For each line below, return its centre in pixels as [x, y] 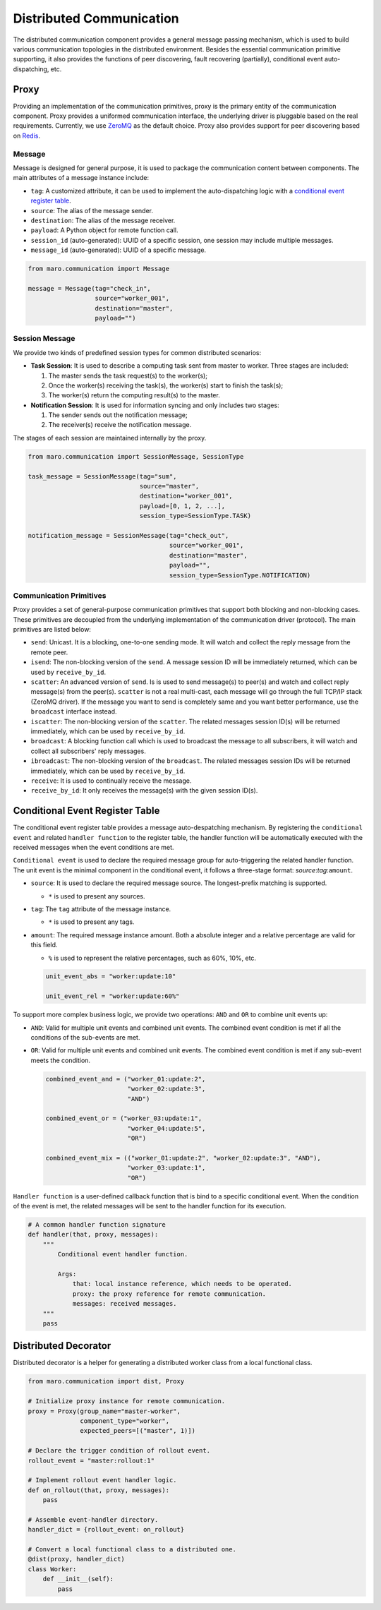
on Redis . [26, 136]
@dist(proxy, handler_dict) [76, 1559]
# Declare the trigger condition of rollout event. [119, 1451]
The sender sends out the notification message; [118, 415]
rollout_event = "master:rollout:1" [91, 1460]
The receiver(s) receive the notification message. [120, 425]
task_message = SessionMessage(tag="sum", [102, 476]
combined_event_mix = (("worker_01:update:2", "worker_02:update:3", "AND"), [183, 1158]
